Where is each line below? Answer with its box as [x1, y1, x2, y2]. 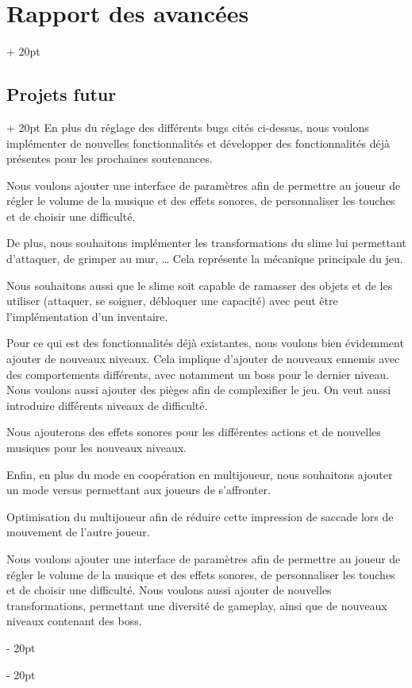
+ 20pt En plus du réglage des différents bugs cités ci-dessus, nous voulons [6, 118, 369, 135]
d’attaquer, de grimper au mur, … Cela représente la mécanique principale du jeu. [6, 250, 403, 267]
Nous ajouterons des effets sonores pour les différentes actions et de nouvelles [6, 423, 381, 440]
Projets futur [6, 82, 117, 106]
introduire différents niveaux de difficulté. [6, 396, 208, 413]
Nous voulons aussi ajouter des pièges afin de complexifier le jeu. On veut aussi [6, 381, 391, 398]
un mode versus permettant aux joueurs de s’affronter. [6, 481, 271, 498]
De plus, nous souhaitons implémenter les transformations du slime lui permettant [6, 234, 406, 251]
